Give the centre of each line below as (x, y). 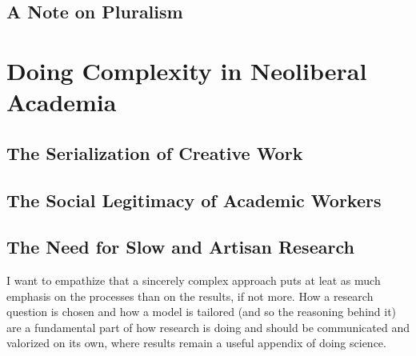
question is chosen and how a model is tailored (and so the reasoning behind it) (202, 312)
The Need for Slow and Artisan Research (180, 247)
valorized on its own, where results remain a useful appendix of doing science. (196, 343)
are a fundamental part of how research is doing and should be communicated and (208, 327)
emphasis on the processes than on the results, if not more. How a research (190, 296)
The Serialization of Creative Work (155, 152)
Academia (62, 102)
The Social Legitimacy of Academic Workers (194, 200)
